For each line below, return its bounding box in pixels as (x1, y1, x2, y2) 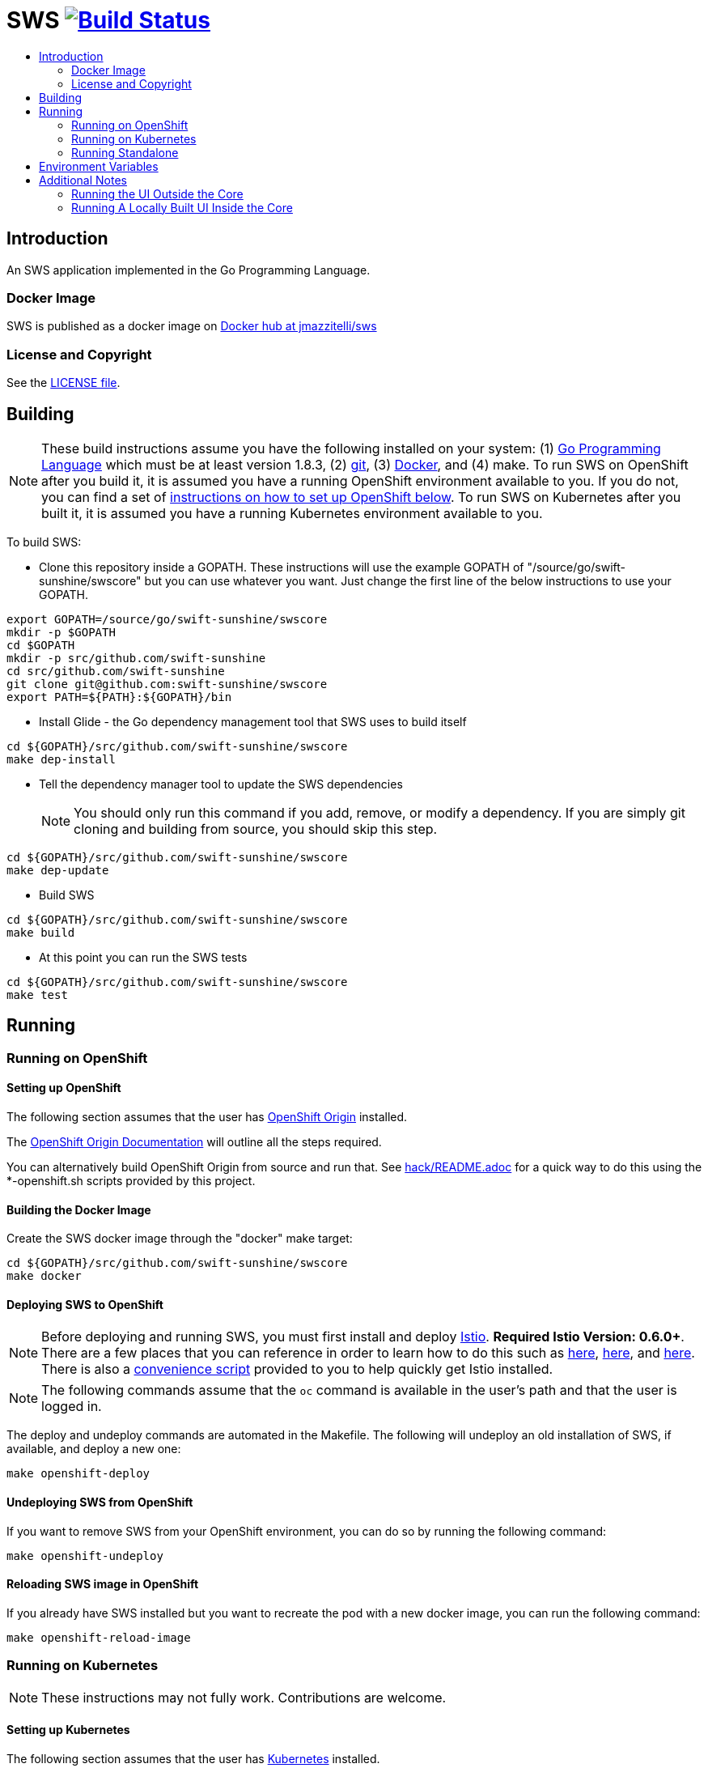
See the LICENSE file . (6, 376, 121, 390)
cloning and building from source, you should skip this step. (74, 820, 438, 837)
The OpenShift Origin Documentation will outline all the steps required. (6, 1135, 382, 1149)
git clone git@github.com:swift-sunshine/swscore (6, 677, 328, 691)
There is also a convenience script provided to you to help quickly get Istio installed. (41, 1361, 553, 1378)
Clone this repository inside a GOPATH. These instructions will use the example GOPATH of (39, 559, 524, 574)
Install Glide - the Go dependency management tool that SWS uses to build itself (39, 714, 467, 729)
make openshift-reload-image (6, 1630, 191, 1644)
